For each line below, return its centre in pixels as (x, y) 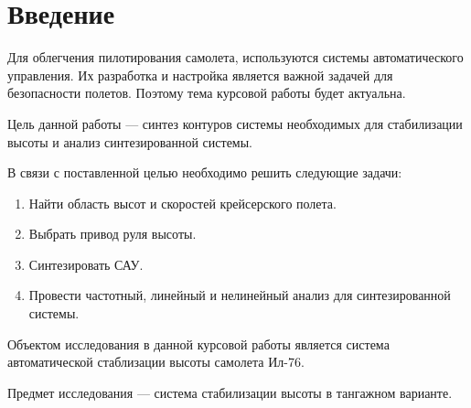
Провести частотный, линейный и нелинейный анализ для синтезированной (240, 295)
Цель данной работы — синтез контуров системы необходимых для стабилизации (235, 123)
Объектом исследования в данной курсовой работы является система (198, 344)
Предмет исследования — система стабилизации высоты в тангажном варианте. (230, 392)
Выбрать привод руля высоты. (112, 234)
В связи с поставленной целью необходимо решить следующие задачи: (205, 172)
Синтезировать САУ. (86, 264)
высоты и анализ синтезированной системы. (130, 141)
